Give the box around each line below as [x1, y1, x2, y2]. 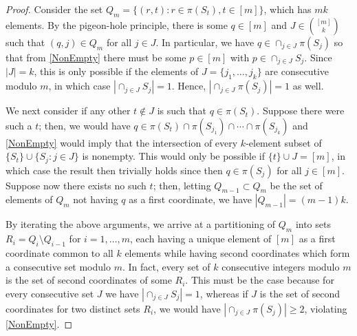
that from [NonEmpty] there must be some [6, 50, 186, 64]
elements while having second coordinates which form [125, 246, 350, 260]
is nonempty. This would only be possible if [82, 149, 266, 163]
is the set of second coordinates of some [6, 273, 172, 287]
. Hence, [171, 78, 206, 93]
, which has [263, 2, 312, 16]
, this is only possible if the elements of [34, 64, 199, 78]
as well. [292, 78, 324, 93]
